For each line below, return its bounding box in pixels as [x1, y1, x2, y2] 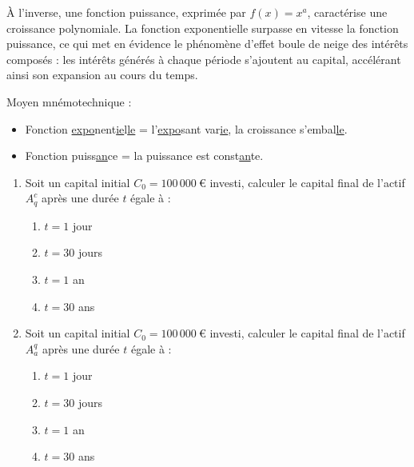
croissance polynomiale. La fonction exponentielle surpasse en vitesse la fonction [6, 19, 399, 36]
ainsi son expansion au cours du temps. [6, 66, 198, 83]
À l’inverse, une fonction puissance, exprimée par [6, 4, 246, 20]
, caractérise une [307, 4, 388, 20]
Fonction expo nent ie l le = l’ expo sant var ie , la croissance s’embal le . [25, 120, 348, 137]
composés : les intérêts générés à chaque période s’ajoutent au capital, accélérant [6, 50, 401, 67]
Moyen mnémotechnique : [6, 93, 132, 110]
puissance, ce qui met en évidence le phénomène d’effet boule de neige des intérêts [6, 35, 408, 52]
